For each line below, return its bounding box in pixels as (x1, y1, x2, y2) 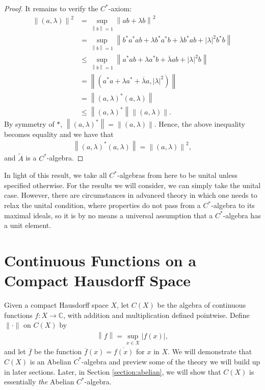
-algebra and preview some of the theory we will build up (82, 356, 260, 366)
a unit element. (4, 220, 51, 231)
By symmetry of (4, 119, 55, 129)
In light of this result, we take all (4, 170, 107, 180)
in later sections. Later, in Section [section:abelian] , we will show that (4, 366, 221, 377)
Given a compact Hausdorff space (4, 300, 109, 310)
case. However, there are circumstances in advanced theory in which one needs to (4, 190, 257, 200)
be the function (34, 346, 82, 357)
